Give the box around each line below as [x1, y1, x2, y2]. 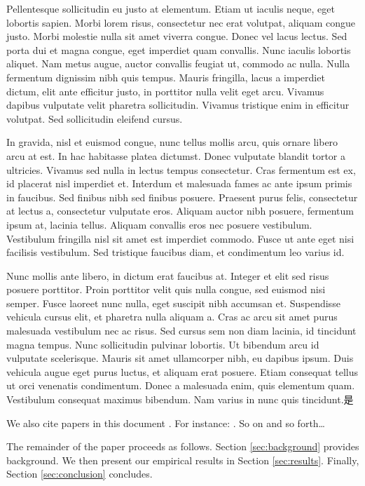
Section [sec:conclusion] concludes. [6, 466, 153, 481]
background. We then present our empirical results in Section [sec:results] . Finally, [6, 452, 359, 467]
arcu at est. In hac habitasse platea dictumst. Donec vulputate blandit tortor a [6, 148, 346, 163]
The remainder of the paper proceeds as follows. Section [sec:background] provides [6, 439, 359, 454]
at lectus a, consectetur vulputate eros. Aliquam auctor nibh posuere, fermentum [6, 203, 354, 218]
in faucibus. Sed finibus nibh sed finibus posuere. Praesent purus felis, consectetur [6, 189, 358, 204]
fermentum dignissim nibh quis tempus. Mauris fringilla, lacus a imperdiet [6, 69, 325, 84]
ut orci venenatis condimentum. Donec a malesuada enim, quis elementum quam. [6, 378, 355, 393]
